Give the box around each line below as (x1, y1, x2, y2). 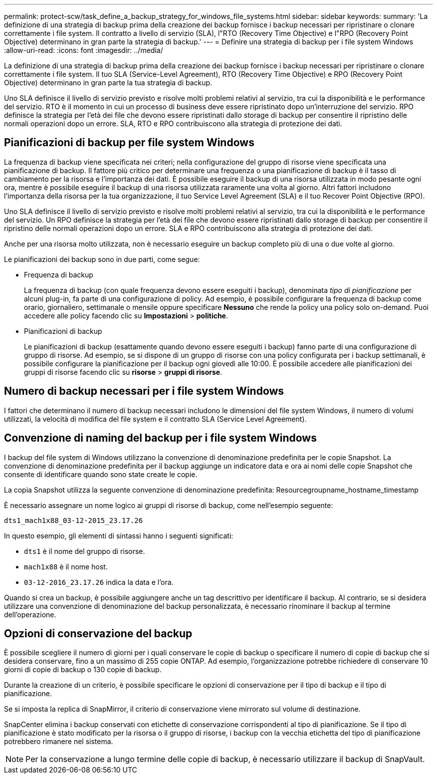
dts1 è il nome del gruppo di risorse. (24, 546, 145, 555)
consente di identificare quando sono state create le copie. (4, 470, 198, 479)
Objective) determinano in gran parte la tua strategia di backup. (4, 78, 213, 87)
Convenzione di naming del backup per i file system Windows (4, 432, 317, 445)
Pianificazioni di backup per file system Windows (4, 136, 254, 149)
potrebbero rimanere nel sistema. (4, 737, 113, 746)
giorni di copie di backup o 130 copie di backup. (4, 665, 162, 674)
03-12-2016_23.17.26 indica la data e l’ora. (24, 577, 174, 586)
